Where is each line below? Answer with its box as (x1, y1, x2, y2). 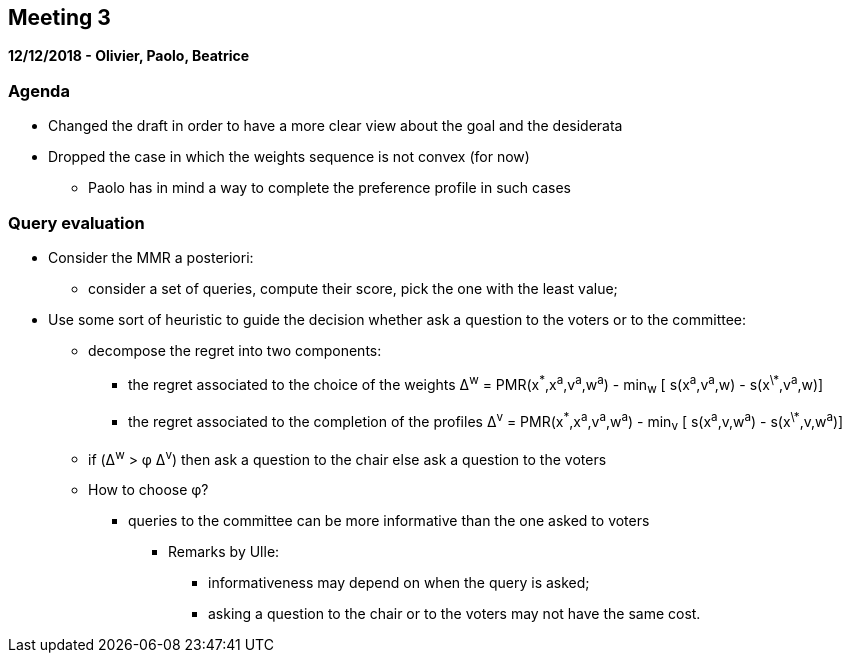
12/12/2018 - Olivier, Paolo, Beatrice (8, 47, 250, 65)
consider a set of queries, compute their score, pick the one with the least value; (88, 279, 618, 297)
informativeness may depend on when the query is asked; (208, 574, 590, 592)
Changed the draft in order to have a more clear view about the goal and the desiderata (48, 117, 623, 135)
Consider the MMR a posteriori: (48, 248, 254, 266)
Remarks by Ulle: (168, 543, 280, 561)
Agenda (8, 80, 70, 101)
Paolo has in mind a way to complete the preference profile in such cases (88, 179, 571, 197)
